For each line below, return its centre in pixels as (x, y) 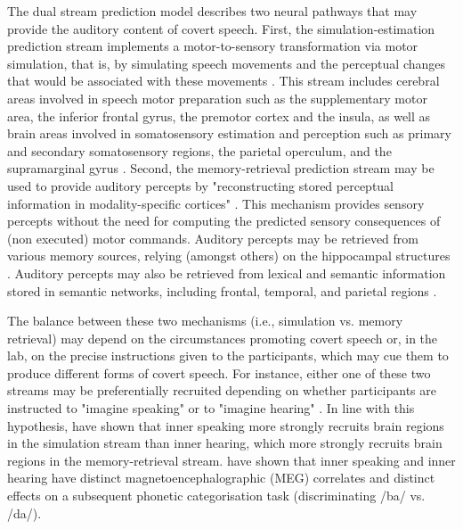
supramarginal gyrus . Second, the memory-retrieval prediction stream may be (221, 168)
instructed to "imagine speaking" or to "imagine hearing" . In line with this (211, 408)
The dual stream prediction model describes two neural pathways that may (212, 11)
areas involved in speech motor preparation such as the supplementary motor (217, 98)
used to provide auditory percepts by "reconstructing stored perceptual (201, 185)
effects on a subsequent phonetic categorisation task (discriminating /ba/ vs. (216, 496)
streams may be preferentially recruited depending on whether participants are (222, 390)
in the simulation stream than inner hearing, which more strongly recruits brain (225, 443)
